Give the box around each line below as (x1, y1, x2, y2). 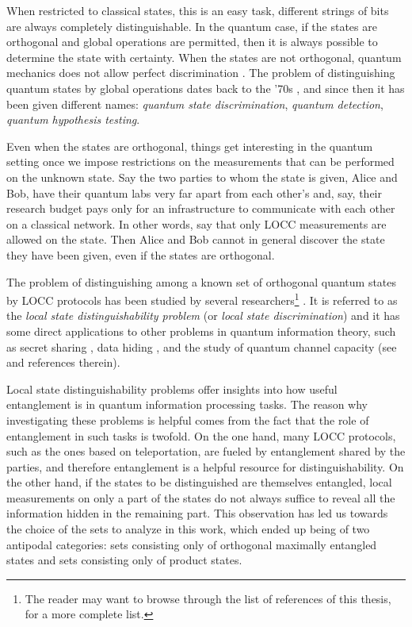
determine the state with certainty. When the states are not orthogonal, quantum (6, 48, 402, 65)
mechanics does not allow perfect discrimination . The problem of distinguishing (6, 64, 395, 81)
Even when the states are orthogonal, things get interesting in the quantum (6, 137, 373, 154)
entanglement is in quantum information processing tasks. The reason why (6, 396, 368, 413)
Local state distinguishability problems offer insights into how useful (6, 380, 338, 397)
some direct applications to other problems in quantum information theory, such (6, 322, 396, 339)
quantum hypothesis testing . (6, 111, 140, 128)
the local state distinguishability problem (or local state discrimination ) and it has (6, 307, 400, 324)
